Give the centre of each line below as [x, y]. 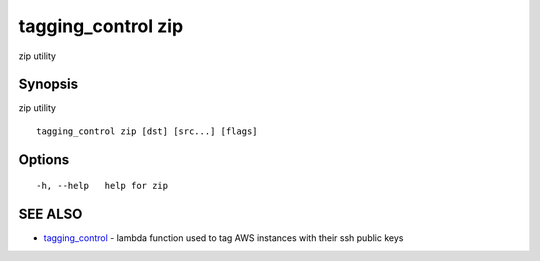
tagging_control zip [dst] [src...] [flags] [147, 131]
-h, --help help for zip [102, 186]
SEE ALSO [50, 214]
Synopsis [48, 84]
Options [44, 159]
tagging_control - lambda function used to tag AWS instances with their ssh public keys [223, 238]
